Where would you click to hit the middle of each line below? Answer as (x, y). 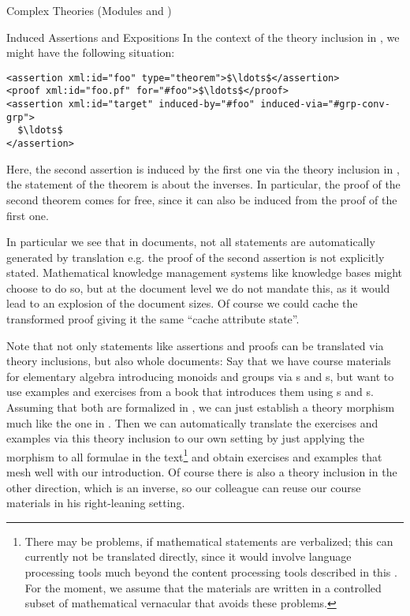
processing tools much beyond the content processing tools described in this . (211, 572)
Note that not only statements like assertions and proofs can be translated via (195, 345)
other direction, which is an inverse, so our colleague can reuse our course (184, 487)
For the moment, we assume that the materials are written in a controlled (203, 587)
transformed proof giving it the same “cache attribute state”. (153, 319)
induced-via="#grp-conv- (325, 105)
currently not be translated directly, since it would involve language (188, 556)
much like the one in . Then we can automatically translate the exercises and (192, 422)
